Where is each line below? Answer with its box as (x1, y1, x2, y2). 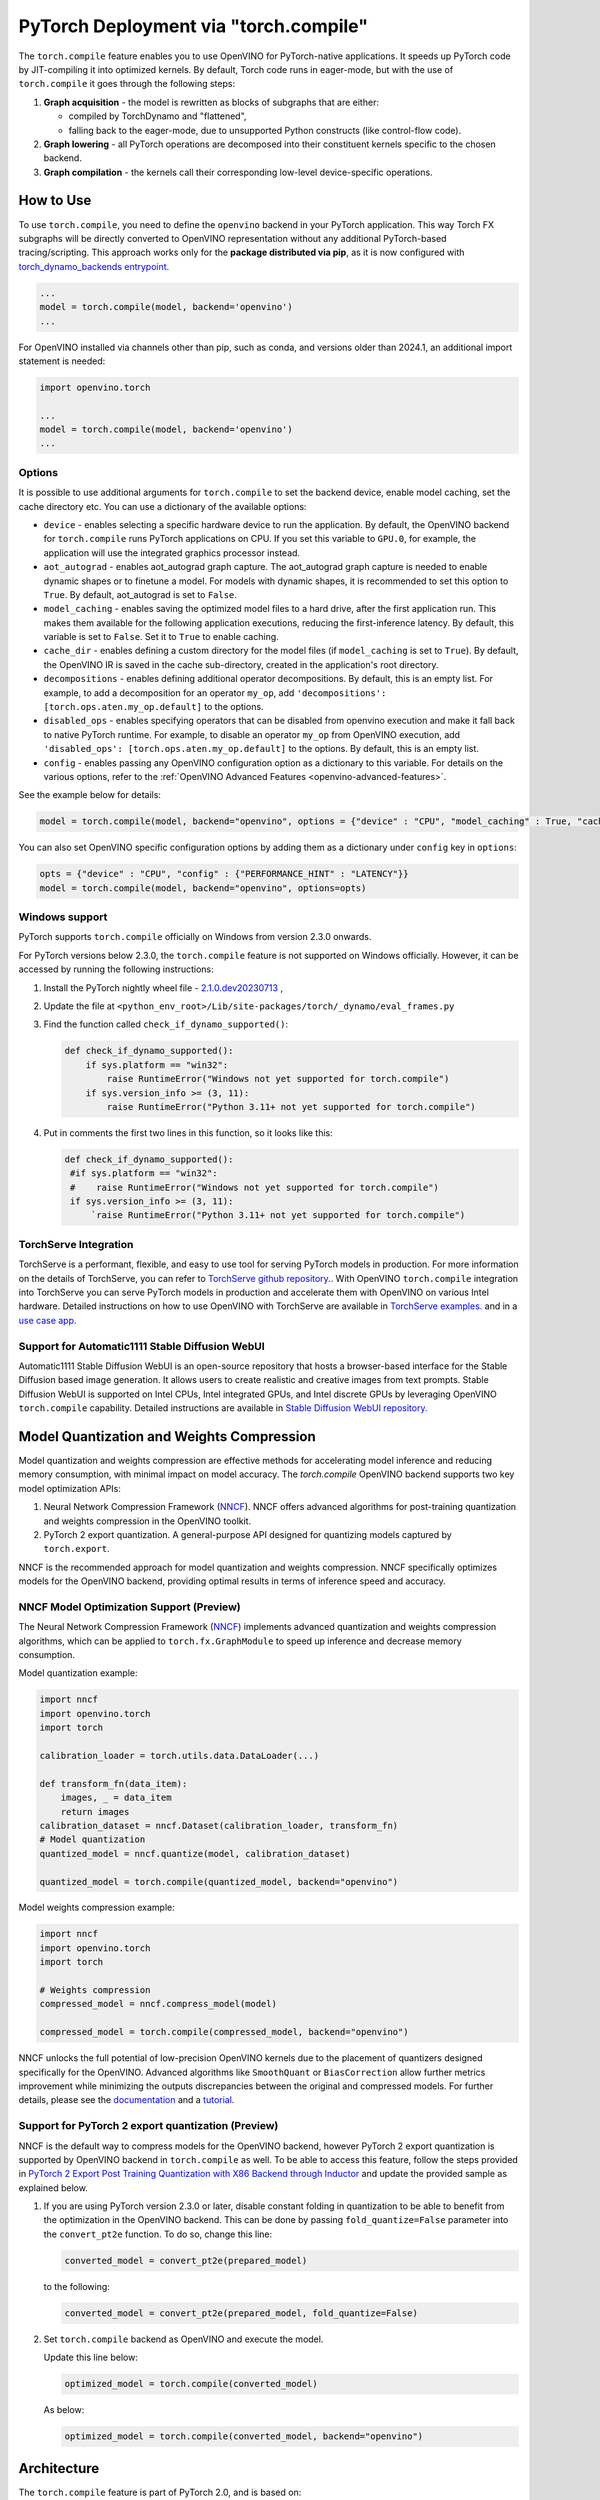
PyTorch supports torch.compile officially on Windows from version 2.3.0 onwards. (18, 931, 372, 943)
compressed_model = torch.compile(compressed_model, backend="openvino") (39, 2026, 409, 2038)
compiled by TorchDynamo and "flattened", (68, 110, 247, 122)
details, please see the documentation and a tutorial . (18, 2094, 235, 2106)
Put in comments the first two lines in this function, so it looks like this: (43, 1126, 334, 1139)
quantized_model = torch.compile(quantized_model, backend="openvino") (39, 1876, 399, 1887)
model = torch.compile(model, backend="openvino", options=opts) (39, 882, 367, 894)
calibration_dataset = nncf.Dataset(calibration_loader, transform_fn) (39, 1820, 399, 1831)
